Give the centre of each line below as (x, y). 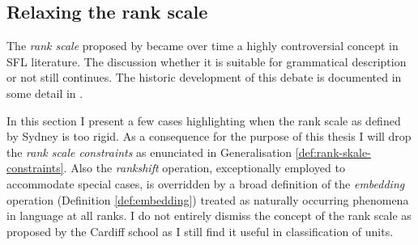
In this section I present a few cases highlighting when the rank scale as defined (204, 120)
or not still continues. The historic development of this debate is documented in (204, 77)
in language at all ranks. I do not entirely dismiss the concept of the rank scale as (209, 215)
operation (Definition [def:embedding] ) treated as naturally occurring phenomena (208, 199)
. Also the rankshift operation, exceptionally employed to (204, 168)
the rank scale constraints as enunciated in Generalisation (149, 152)
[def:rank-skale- (333, 152)
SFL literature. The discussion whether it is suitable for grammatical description (207, 61)
